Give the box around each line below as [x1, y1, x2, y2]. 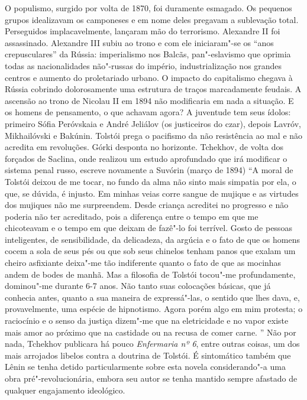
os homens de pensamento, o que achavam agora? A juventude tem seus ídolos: [5, 106, 291, 118]
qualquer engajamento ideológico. [5, 383, 125, 396]
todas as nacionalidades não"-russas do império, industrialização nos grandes [5, 59, 282, 71]
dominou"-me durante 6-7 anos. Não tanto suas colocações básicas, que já [5, 279, 271, 292]
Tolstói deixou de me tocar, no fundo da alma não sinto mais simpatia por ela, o [5, 175, 296, 187]
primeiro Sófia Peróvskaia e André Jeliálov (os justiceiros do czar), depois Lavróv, [5, 117, 301, 129]
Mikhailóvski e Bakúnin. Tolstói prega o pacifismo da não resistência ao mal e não [5, 129, 303, 141]
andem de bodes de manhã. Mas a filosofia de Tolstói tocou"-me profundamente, [5, 268, 296, 280]
